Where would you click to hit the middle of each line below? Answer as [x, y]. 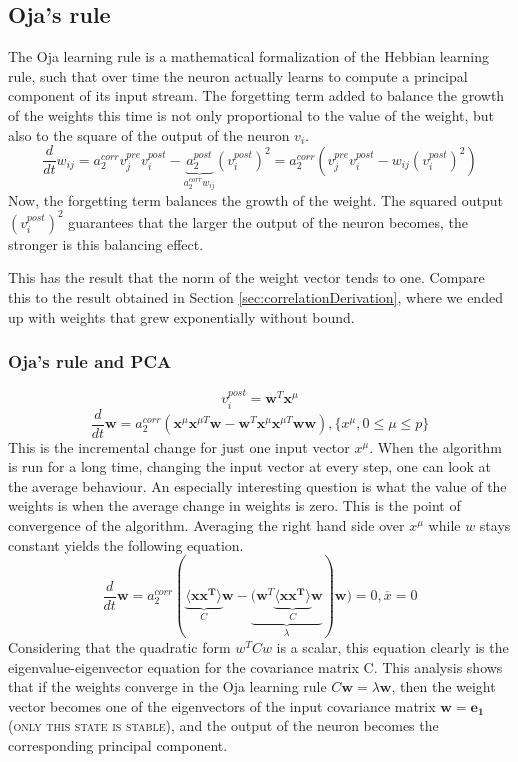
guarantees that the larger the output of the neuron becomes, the [268, 221]
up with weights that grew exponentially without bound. [181, 316]
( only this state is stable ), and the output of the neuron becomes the [223, 725]
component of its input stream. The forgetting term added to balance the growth [256, 95]
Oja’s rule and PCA [90, 361]
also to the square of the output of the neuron [149, 134]
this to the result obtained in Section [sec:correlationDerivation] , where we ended [255, 296]
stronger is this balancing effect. [106, 243]
